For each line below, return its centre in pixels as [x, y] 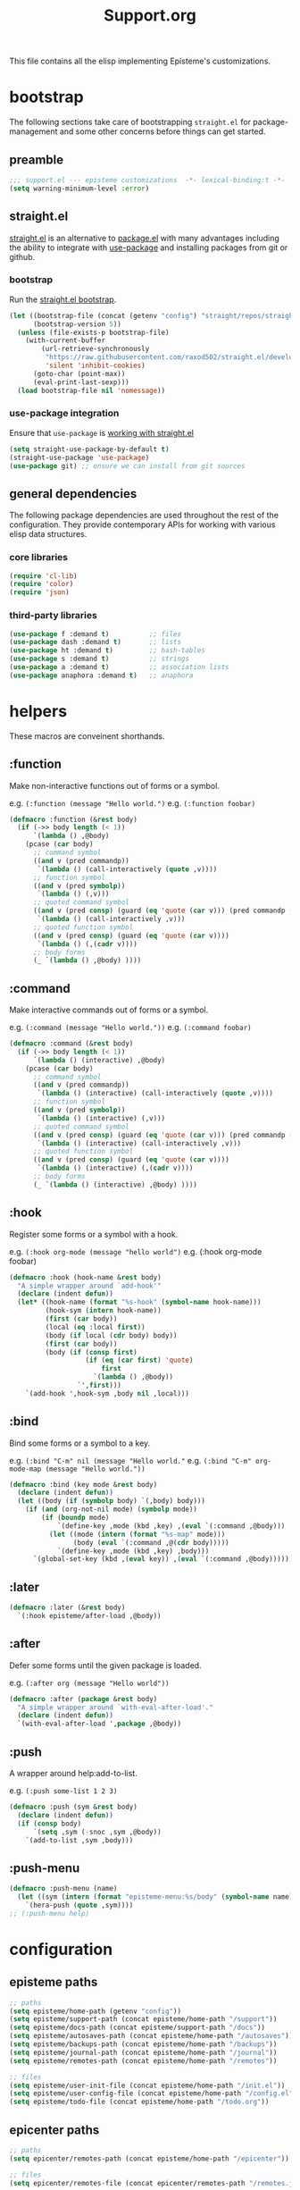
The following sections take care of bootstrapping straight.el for [130, 122]
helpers [38, 711]
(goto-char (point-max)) [79, 373]
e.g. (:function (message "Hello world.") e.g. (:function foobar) [133, 803]
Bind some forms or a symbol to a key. [80, 1443]
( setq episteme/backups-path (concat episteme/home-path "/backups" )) [143, 2044]
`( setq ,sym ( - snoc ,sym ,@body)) [97, 1832]
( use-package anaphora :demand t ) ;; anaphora [101, 675]
